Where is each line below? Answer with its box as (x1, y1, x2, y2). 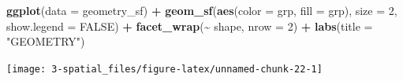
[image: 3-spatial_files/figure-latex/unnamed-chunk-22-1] (6, 63, 323, 75)
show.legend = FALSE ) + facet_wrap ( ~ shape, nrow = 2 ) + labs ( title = (6, 17, 373, 34)
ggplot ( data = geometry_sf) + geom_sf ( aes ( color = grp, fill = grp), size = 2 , (6, 2, 397, 18)
